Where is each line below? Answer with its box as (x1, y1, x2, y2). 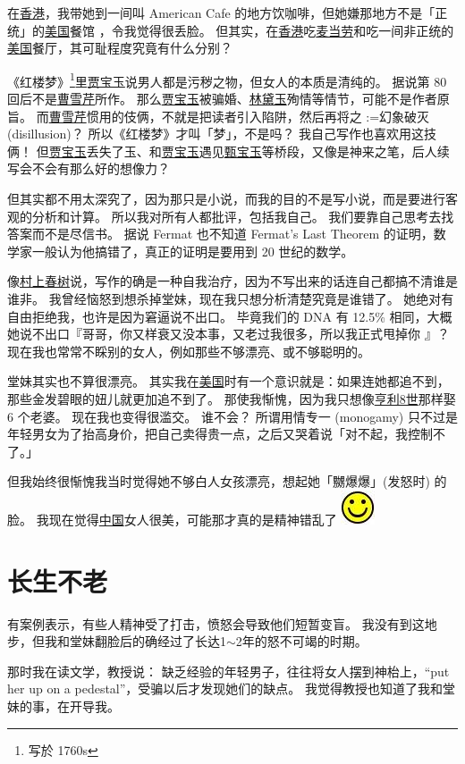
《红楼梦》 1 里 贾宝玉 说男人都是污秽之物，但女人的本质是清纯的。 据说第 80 (7, 69, 447, 90)
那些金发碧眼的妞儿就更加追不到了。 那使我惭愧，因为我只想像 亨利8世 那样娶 (7, 389, 456, 407)
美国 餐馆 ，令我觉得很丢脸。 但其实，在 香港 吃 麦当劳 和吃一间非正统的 (45, 21, 454, 39)
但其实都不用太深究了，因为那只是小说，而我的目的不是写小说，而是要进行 (7, 189, 445, 207)
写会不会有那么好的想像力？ (7, 159, 170, 178)
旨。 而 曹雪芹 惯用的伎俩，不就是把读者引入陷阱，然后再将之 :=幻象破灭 (7, 106, 430, 125)
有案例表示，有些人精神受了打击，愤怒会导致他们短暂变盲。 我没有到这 (7, 614, 425, 633)
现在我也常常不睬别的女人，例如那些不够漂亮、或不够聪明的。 (7, 341, 370, 360)
